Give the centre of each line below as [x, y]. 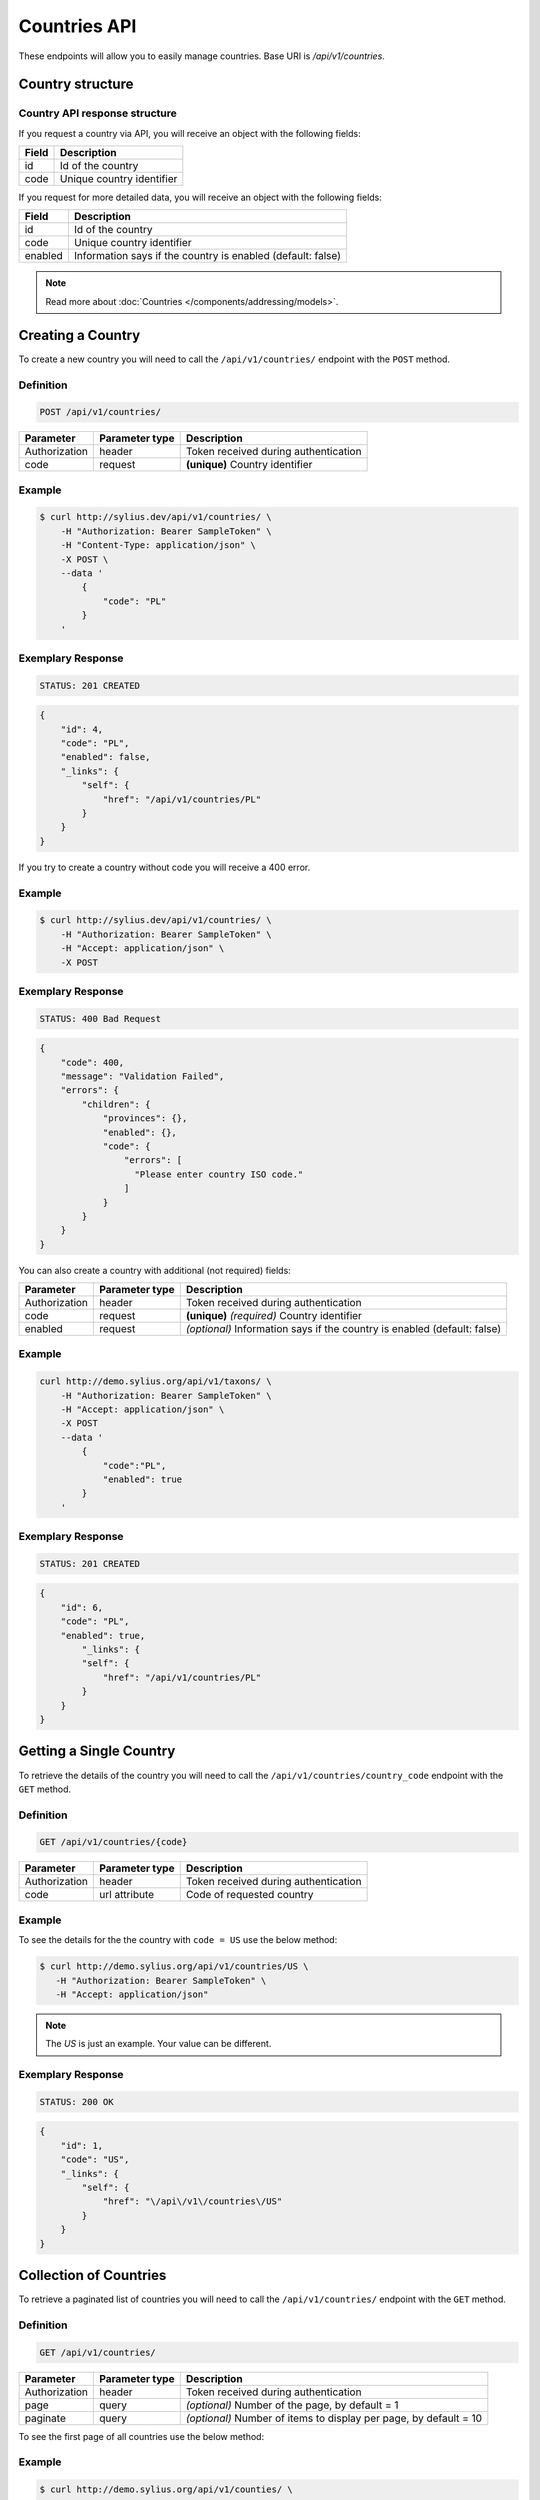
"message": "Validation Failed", [142, 1076]
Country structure [76, 84]
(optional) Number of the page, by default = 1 [292, 2405]
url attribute [127, 1895]
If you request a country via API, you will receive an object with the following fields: [189, 133]
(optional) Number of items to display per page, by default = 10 [334, 2418]
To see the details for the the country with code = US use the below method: [178, 1940]
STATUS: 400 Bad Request [100, 1018]
